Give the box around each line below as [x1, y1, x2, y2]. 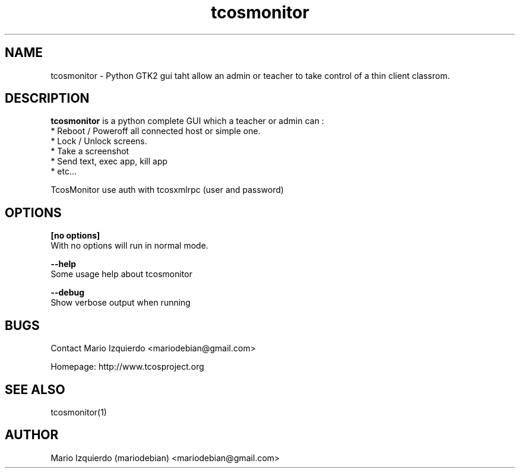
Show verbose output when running [50, 297, 191, 308]
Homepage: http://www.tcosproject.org [50, 361, 204, 372]
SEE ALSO [5, 382, 65, 397]
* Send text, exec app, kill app [50, 156, 168, 167]
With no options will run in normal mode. [50, 240, 208, 251]
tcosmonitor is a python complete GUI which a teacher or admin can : [50, 116, 324, 126]
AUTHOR [5, 427, 59, 443]
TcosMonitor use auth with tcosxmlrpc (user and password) [50, 185, 284, 195]
